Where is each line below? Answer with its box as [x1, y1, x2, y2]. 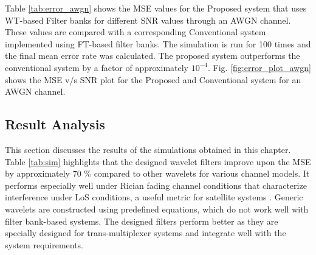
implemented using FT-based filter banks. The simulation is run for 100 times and [5, 37, 311, 50]
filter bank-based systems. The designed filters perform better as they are [5, 214, 278, 227]
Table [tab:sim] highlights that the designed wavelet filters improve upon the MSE [5, 155, 311, 168]
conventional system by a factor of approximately [5, 61, 189, 73]
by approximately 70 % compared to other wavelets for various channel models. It [5, 167, 310, 180]
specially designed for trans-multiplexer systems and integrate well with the [5, 226, 286, 239]
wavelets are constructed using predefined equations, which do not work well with [5, 202, 309, 215]
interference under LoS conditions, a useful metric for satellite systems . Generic [5, 191, 303, 203]
